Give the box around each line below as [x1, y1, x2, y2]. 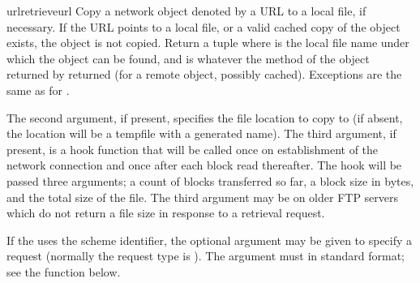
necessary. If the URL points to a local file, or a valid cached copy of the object [6, 18, 401, 35]
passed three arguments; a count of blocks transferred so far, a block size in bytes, [6, 172, 414, 189]
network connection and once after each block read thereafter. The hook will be [6, 157, 402, 174]
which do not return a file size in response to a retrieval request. [6, 204, 325, 221]
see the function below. [6, 263, 121, 280]
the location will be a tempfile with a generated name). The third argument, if [6, 125, 396, 142]
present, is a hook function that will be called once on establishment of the [6, 140, 379, 157]
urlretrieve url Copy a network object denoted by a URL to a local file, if [6, 2, 366, 19]
